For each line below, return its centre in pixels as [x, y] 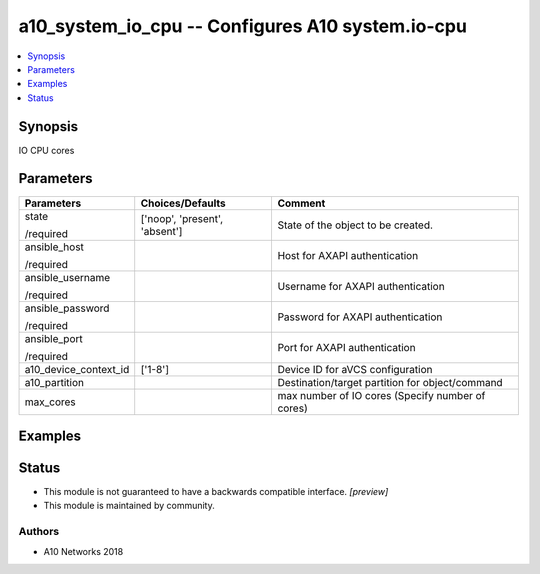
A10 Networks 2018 [83, 551]
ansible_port [54, 338]
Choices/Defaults [183, 203]
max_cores [50, 402]
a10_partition [54, 382]
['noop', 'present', [182, 218]
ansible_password [67, 308]
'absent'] [161, 231]
